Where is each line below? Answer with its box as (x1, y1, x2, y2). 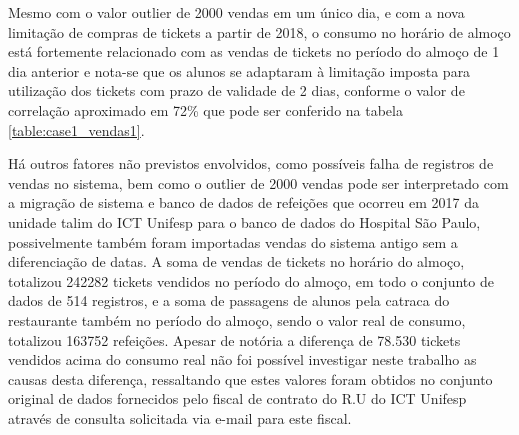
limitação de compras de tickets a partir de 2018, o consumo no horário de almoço (8, 21, 511, 42)
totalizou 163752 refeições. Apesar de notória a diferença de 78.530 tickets (8, 329, 461, 350)
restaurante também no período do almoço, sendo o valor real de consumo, (8, 309, 466, 330)
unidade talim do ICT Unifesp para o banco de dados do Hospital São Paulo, (8, 211, 481, 232)
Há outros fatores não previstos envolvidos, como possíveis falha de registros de (8, 153, 494, 174)
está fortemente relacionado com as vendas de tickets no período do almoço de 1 (8, 41, 500, 62)
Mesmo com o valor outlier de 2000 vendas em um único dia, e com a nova (8, 2, 465, 22)
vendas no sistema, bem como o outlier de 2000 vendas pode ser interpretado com (8, 172, 509, 193)
